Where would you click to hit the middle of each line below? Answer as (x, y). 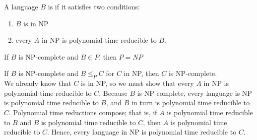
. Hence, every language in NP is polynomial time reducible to (142, 132)
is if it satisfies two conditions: (94, 6)
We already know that (38, 83)
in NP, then (141, 73)
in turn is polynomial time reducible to (191, 103)
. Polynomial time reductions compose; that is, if (83, 112)
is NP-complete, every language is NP (194, 93)
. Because (113, 93)
